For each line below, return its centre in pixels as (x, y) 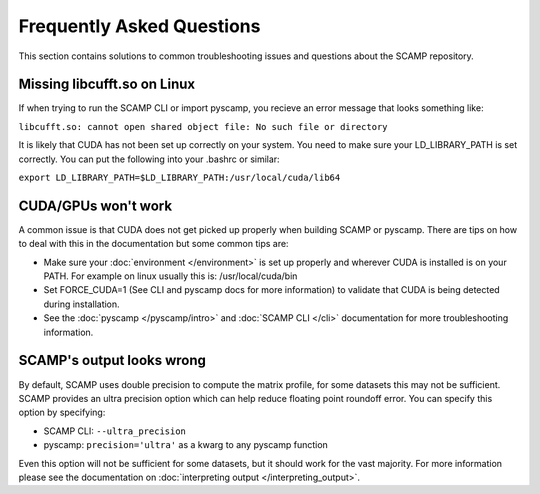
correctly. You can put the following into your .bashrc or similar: (149, 159)
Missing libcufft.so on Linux (106, 84)
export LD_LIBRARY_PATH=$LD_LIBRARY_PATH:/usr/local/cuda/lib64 (179, 178)
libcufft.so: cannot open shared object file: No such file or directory (203, 126)
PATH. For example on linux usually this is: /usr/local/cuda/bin (170, 276)
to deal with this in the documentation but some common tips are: (153, 244)
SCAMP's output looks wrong (112, 360)
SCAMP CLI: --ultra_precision (115, 431)
